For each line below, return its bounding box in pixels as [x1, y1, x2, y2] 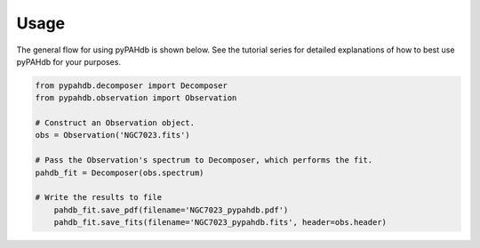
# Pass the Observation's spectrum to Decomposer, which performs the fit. [35, 156, 373, 165]
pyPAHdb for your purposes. [16, 56, 122, 67]
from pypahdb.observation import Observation [35, 93, 237, 103]
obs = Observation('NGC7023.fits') [35, 130, 190, 140]
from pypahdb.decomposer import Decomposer [35, 80, 228, 91]
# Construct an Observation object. [35, 118, 196, 128]
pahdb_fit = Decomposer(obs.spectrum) [35, 167, 204, 178]
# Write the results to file [35, 192, 163, 203]
